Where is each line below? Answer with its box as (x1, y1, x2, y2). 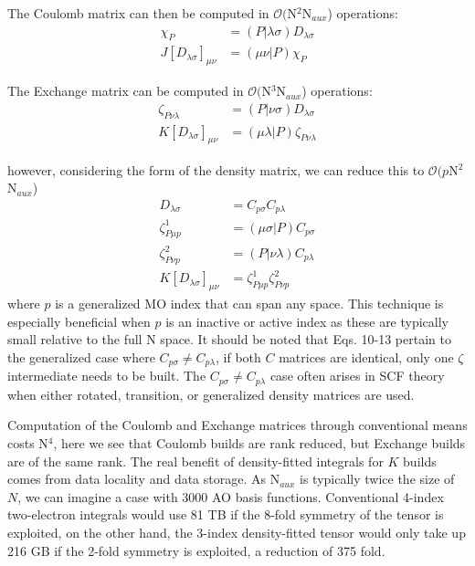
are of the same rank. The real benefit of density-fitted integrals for (7, 451, 384, 470)
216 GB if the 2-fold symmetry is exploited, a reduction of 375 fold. (7, 540, 385, 560)
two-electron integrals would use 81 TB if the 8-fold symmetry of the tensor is (7, 505, 444, 524)
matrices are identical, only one (279, 347, 454, 366)
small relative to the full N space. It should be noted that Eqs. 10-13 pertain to (7, 330, 451, 349)
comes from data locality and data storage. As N (7, 469, 280, 488)
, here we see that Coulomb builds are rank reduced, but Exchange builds (53, 434, 466, 453)
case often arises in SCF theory (269, 366, 445, 385)
